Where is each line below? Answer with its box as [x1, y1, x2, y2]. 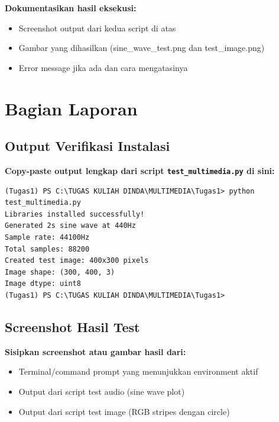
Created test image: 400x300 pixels [5, 256, 149, 265]
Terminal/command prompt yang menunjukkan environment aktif [18, 365, 258, 378]
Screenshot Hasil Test [5, 317, 140, 336]
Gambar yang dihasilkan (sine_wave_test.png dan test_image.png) [18, 41, 265, 54]
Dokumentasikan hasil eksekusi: [5, 2, 137, 14]
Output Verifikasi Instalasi [5, 137, 170, 155]
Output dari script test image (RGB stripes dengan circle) [18, 405, 230, 417]
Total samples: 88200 [5, 244, 90, 253]
